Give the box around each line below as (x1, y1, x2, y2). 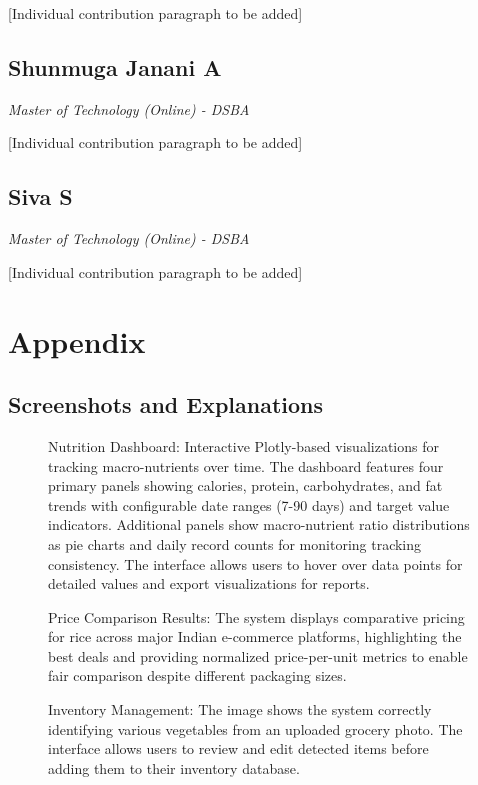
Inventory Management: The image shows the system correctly (48, 699, 432, 720)
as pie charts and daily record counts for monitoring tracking (48, 533, 422, 554)
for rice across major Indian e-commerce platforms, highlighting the (48, 626, 462, 647)
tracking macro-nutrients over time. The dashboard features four (48, 455, 444, 476)
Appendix (8, 320, 146, 361)
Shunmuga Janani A (8, 51, 222, 82)
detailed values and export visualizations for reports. (48, 573, 370, 594)
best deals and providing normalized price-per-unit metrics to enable (48, 645, 468, 666)
